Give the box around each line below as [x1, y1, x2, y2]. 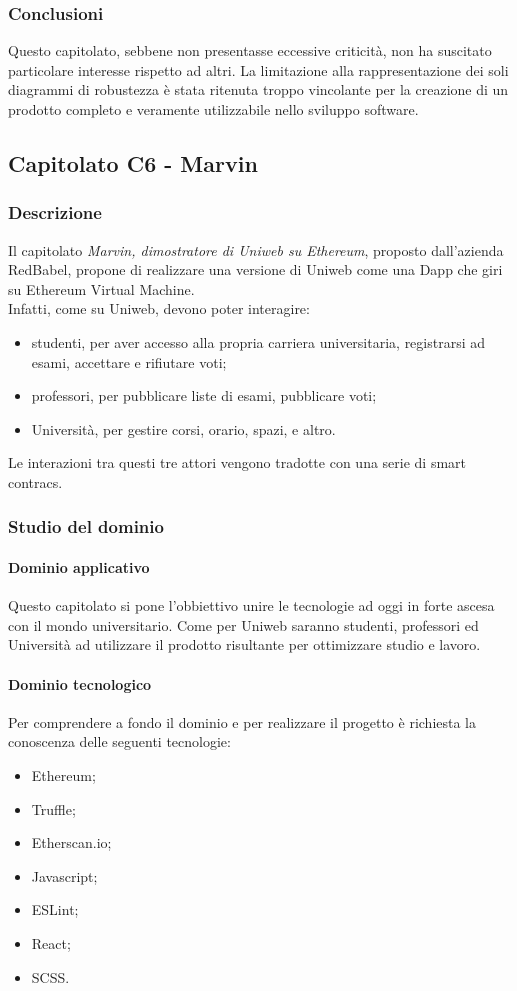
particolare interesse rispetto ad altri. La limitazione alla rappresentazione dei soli [8, 59, 509, 80]
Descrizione [8, 200, 102, 225]
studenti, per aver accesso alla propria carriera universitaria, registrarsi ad [31, 331, 486, 352]
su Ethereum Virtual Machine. [8, 278, 195, 299]
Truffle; [31, 798, 76, 819]
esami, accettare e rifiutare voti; [31, 351, 227, 372]
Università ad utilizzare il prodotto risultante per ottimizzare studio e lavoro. [8, 634, 481, 655]
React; [31, 932, 71, 953]
